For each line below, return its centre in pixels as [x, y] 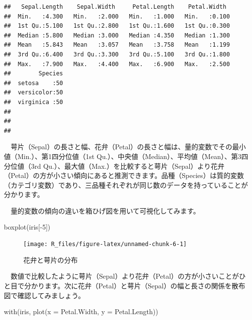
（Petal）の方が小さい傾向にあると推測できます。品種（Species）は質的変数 [124, 175]
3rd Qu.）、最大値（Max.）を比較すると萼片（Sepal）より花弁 [128, 166]
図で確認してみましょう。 [44, 295]
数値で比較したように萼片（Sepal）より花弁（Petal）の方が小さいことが [125, 276]
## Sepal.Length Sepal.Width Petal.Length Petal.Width [115, 7]
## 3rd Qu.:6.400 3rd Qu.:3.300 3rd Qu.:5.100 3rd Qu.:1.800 [117, 54]
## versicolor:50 [34, 93]
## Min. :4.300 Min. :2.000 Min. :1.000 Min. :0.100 [117, 16]
